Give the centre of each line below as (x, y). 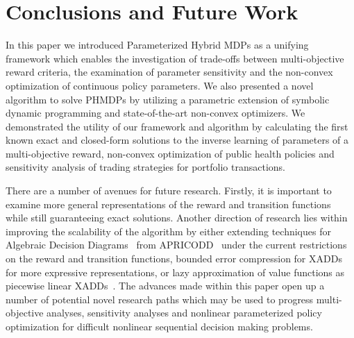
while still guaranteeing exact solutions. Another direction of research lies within (177, 218)
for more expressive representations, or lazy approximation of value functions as (175, 272)
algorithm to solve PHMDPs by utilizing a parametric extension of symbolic (168, 99)
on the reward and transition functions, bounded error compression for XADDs (174, 259)
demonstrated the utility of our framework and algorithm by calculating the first (177, 126)
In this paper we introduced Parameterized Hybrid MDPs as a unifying (157, 45)
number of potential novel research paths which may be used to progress (160, 299)
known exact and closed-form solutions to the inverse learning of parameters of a (177, 140)
